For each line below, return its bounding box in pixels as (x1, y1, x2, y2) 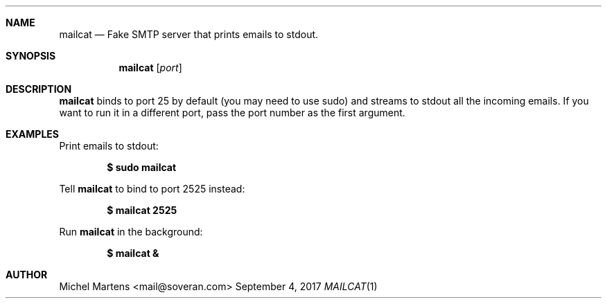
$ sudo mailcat (107, 161, 177, 173)
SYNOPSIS (6, 50, 56, 62)
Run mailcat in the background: (59, 226, 203, 238)
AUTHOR (6, 269, 48, 280)
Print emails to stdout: (59, 140, 159, 152)
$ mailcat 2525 (107, 204, 177, 216)
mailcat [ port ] (118, 62, 182, 73)
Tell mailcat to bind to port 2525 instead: (59, 183, 245, 195)
